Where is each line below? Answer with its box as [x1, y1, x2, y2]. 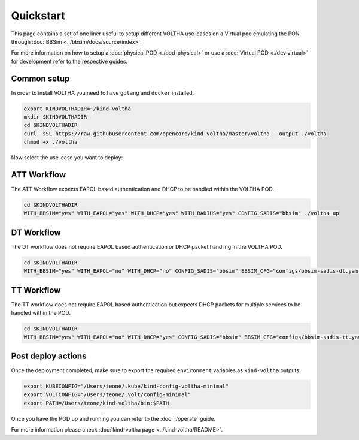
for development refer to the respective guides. [11, 58, 128, 65]
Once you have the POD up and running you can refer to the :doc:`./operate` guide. [11, 415, 215, 422]
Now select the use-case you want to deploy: [11, 154, 123, 161]
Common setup [11, 73, 70, 83]
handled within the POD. [11, 309, 71, 317]
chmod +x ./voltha [23, 138, 78, 146]
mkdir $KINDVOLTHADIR [23, 114, 87, 120]
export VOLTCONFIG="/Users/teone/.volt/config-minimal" [23, 391, 191, 398]
